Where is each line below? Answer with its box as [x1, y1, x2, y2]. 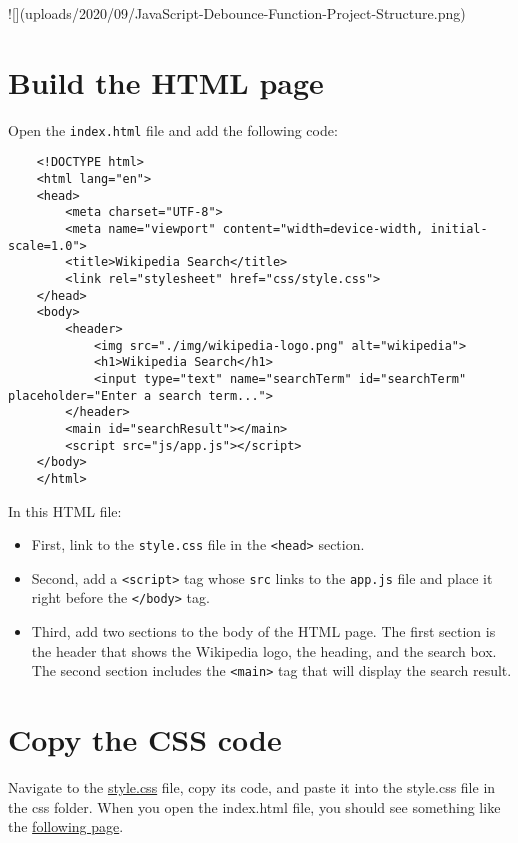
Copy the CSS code [8, 719, 282, 760]
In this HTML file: [8, 500, 122, 521]
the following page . [8, 816, 124, 837]
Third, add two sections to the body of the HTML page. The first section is [31, 621, 496, 642]
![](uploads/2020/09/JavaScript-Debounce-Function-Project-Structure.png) [8, 3, 466, 23]
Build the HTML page [8, 61, 324, 102]
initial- [430, 222, 488, 236]
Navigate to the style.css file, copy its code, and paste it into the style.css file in [8, 777, 496, 798]
